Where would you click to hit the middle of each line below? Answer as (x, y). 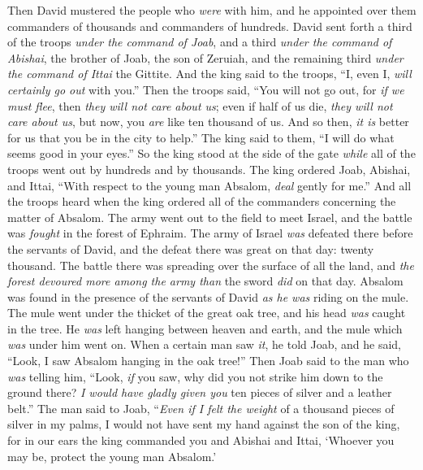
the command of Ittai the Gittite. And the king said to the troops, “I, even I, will (209, 74)
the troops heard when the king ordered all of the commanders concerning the (202, 201)
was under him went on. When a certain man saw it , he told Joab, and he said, (205, 344)
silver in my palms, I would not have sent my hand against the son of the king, (204, 424)
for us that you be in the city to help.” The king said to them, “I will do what (201, 137)
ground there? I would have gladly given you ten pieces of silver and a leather (200, 392)
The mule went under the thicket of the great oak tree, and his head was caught (207, 313)
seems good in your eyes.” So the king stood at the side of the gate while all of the (211, 153)
